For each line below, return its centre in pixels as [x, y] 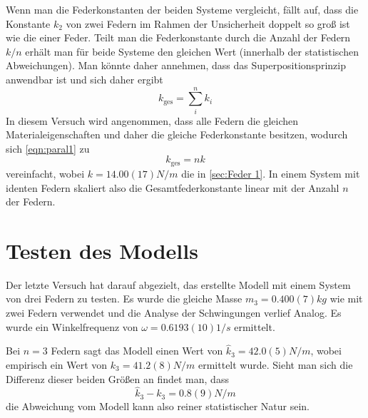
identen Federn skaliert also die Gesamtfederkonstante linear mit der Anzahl [173, 187]
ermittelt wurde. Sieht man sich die [275, 365]
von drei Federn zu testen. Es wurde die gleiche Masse [124, 299]
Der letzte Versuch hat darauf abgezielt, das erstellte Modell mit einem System [178, 284]
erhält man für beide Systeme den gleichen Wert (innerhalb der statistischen [192, 51]
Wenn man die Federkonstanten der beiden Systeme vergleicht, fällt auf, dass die [182, 9]
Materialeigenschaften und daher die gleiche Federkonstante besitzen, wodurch [177, 134]
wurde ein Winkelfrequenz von [72, 326]
